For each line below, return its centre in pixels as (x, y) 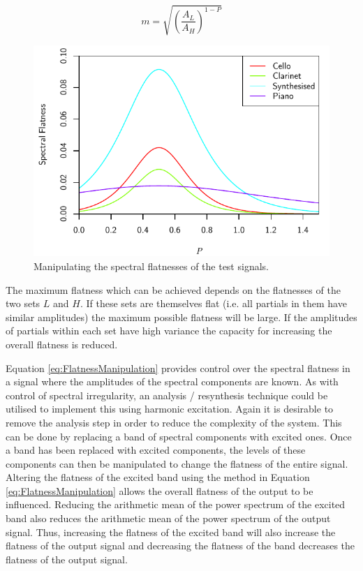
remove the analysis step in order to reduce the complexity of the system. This (174, 422)
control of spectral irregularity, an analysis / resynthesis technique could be (167, 395)
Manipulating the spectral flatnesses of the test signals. (151, 266)
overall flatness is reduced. (62, 344)
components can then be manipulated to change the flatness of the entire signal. (177, 463)
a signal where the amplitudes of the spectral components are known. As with (172, 381)
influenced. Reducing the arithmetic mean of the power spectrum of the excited (176, 504)
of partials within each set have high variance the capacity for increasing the (169, 331)
